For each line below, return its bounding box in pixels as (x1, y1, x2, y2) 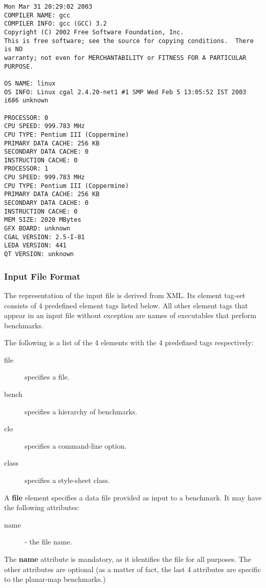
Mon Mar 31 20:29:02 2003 (4, 3, 92, 10)
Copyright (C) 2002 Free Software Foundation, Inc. (4, 28, 184, 36)
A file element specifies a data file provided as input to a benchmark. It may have (4, 492, 262, 502)
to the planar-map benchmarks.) (4, 574, 106, 584)
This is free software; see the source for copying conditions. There (4, 37, 254, 45)
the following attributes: (4, 502, 80, 513)
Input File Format (4, 269, 80, 282)
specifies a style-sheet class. (25, 475, 110, 486)
